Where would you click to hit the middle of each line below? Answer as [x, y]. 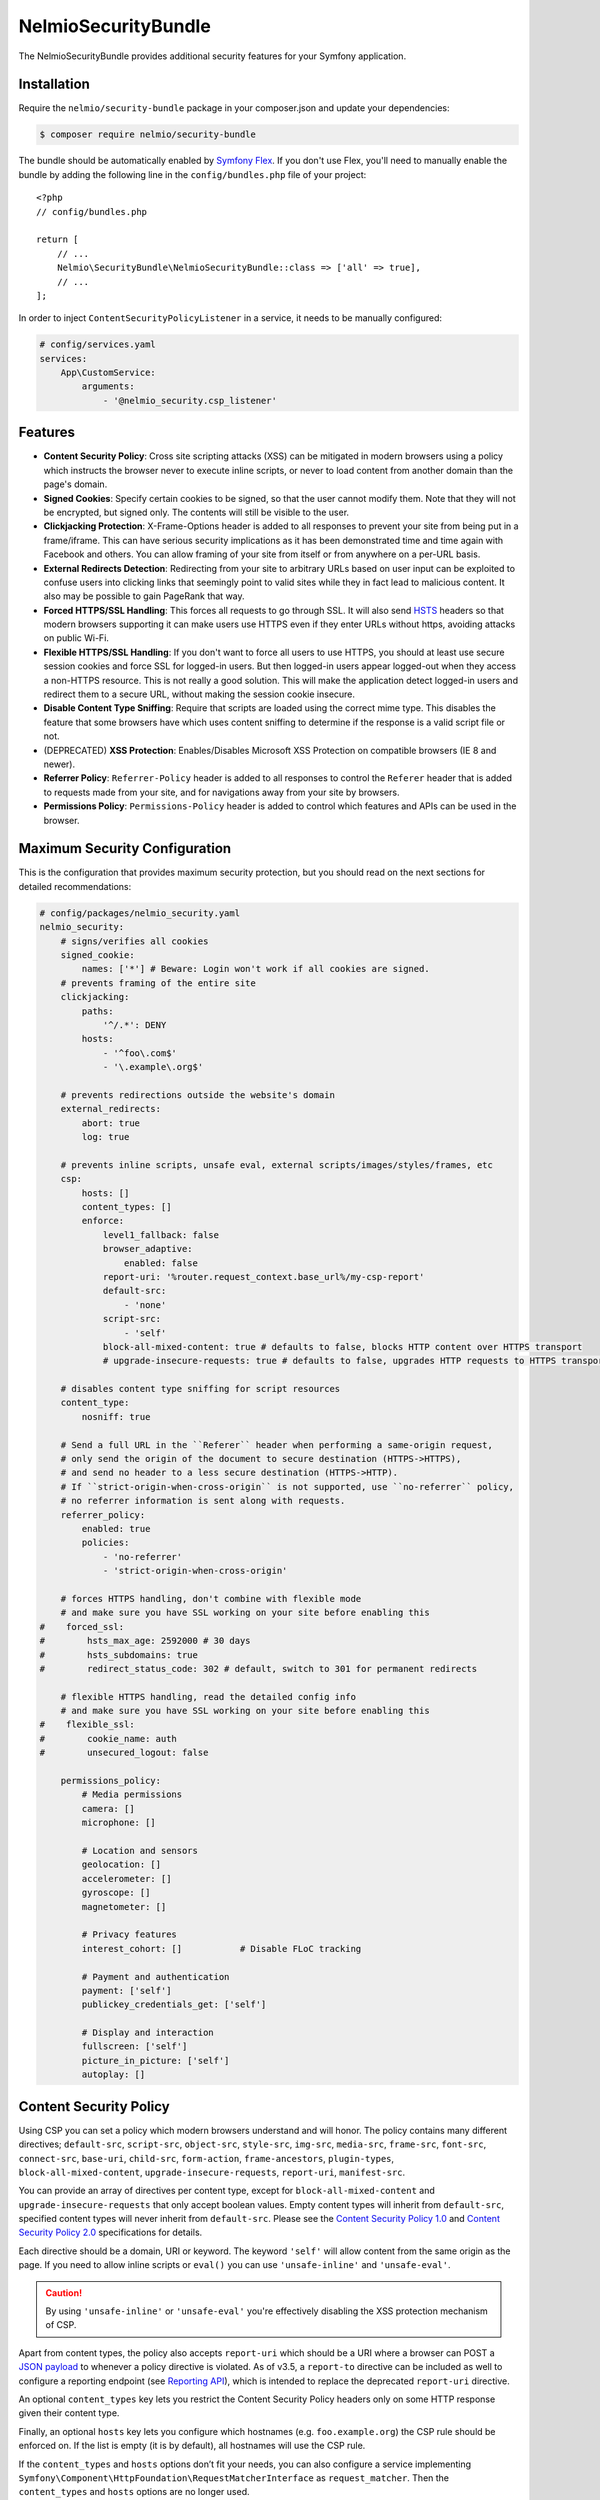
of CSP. [61, 2325]
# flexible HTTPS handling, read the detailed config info [208, 1696]
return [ [57, 239]
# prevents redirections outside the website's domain [197, 1094]
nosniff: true [116, 1416]
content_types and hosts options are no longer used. [134, 2492]
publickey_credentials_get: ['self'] [174, 2004]
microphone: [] [119, 1823]
